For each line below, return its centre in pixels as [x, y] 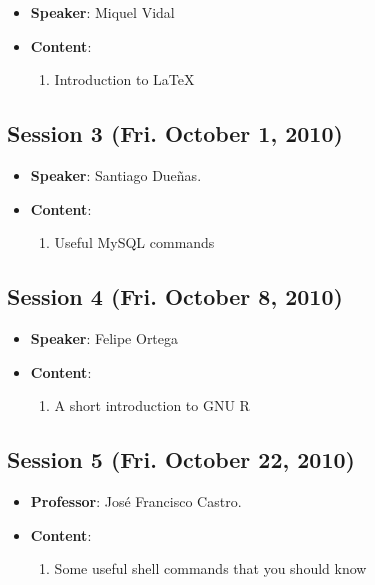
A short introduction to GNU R [152, 405]
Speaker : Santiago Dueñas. [116, 174]
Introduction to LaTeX [124, 79]
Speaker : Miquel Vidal [102, 12]
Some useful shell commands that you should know [210, 568]
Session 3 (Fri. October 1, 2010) [175, 133]
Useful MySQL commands [134, 242]
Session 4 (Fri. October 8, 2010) [175, 296]
